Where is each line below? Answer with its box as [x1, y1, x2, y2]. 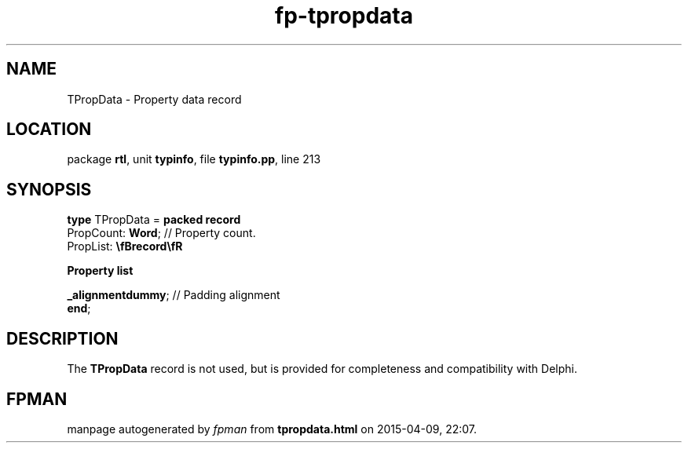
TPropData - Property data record [67, 92, 242, 106]
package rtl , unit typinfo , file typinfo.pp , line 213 [67, 152, 321, 166]
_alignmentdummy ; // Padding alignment [67, 288, 280, 302]
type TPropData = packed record [67, 213, 241, 227]
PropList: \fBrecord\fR [67, 239, 183, 254]
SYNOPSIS [6, 179, 92, 199]
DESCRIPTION [6, 328, 119, 349]
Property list [67, 264, 134, 278]
